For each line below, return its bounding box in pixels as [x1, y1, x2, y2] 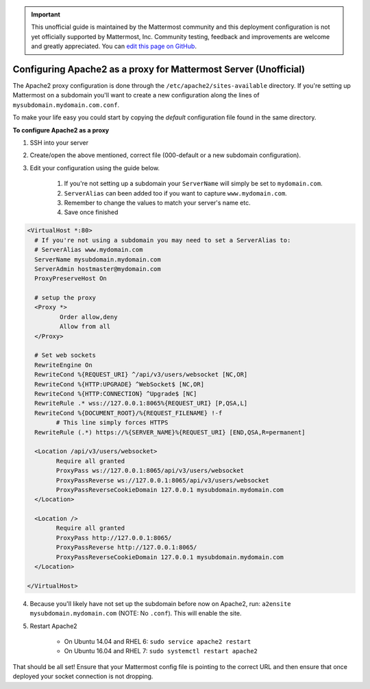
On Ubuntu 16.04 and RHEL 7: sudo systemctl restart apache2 [64, 647, 258, 655]
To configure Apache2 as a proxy [12, 126, 110, 134]
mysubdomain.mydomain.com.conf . [12, 100, 120, 109]
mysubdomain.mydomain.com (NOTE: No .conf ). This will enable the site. [29, 609, 243, 618]
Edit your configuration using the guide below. [29, 163, 160, 172]
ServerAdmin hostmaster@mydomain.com [34, 265, 161, 272]
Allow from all [59, 323, 111, 331]
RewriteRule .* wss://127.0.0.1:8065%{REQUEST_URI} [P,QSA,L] [34, 399, 248, 408]
